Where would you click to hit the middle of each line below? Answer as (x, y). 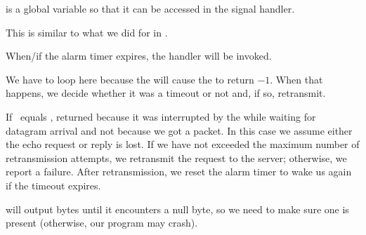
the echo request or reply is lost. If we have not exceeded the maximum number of (183, 144)
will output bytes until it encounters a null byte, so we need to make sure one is (177, 209)
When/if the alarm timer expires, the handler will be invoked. (139, 56)
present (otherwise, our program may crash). (102, 223)
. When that (296, 79)
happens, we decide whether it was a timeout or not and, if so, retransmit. (166, 93)
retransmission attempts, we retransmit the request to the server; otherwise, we (176, 157)
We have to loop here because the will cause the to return (130, 79)
